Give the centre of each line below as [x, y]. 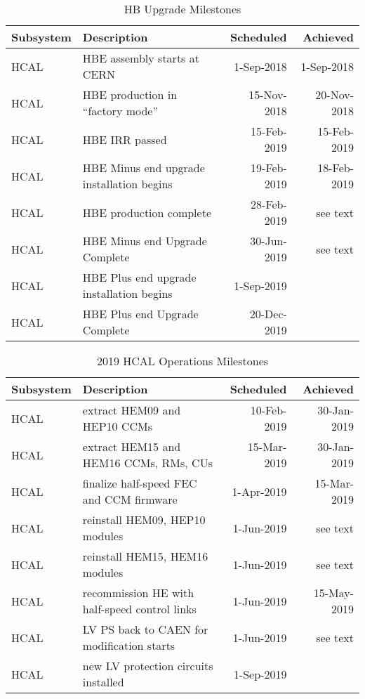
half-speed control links [139, 609]
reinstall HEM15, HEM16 [145, 556]
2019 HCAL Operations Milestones [182, 361]
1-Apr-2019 [259, 491]
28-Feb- [269, 204]
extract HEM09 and [132, 410]
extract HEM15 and [132, 446]
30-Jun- [268, 241]
